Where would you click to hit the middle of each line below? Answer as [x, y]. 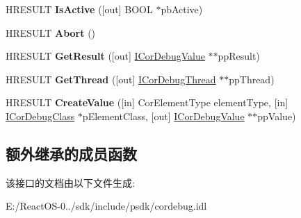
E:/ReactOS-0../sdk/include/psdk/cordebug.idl [106, 206]
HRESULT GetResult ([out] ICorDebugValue [105, 56]
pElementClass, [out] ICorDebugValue [163, 116]
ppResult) [239, 56]
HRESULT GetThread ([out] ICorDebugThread [111, 79]
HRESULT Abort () [51, 32]
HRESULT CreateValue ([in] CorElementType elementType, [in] [147, 102]
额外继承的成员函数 [71, 153]
